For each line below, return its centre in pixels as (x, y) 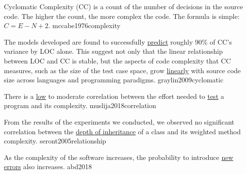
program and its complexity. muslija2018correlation (80, 105)
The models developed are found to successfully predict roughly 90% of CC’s (118, 41)
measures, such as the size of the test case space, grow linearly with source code (123, 70)
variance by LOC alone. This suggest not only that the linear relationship (113, 51)
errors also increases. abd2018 (48, 166)
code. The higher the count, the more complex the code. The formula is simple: (122, 16)
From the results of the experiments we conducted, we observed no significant (119, 121)
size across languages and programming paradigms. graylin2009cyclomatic (114, 80)
